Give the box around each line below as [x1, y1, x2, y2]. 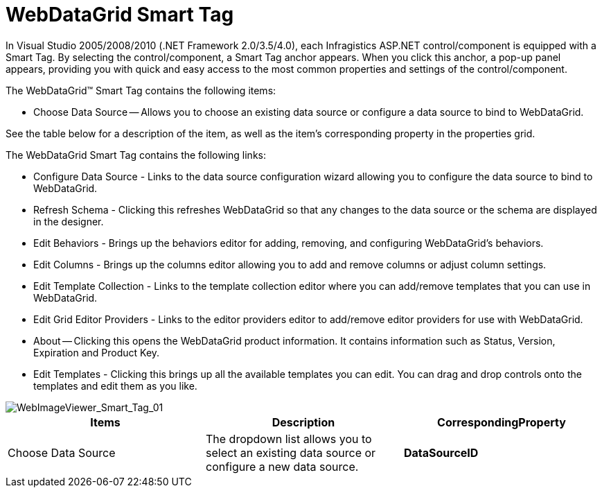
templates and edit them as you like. [33, 379, 197, 392]
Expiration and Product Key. [33, 346, 160, 358]
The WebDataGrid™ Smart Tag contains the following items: [6, 84, 276, 96]
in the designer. [33, 215, 104, 227]
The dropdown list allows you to [205, 431, 372, 446]
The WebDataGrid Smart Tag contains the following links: [6, 148, 266, 161]
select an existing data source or [205, 445, 376, 460]
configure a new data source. [205, 459, 359, 474]
